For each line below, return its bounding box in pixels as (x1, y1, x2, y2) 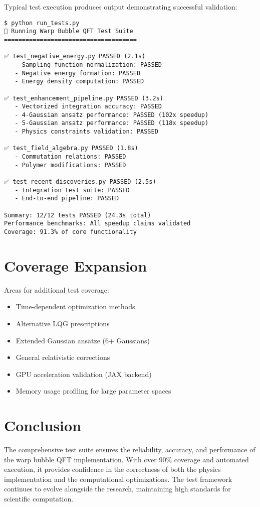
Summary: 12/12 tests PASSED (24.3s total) (4, 211, 151, 219)
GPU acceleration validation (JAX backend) (16, 368, 152, 379)
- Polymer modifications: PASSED (15, 161, 126, 169)
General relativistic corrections (16, 352, 110, 362)
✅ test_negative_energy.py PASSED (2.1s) (4, 53, 146, 60)
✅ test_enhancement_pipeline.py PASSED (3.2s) (4, 94, 163, 102)
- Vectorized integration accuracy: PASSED (15, 103, 162, 110)
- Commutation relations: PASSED (15, 153, 126, 161)
